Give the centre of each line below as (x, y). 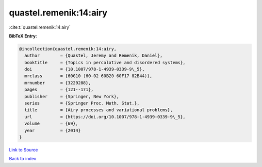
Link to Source (24, 150)
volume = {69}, (51, 124)
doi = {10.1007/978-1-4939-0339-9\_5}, (85, 69)
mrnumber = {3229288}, (58, 83)
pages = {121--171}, (59, 90)
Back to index (23, 159)
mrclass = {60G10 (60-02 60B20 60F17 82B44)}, (88, 76)
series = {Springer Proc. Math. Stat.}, (82, 103)
